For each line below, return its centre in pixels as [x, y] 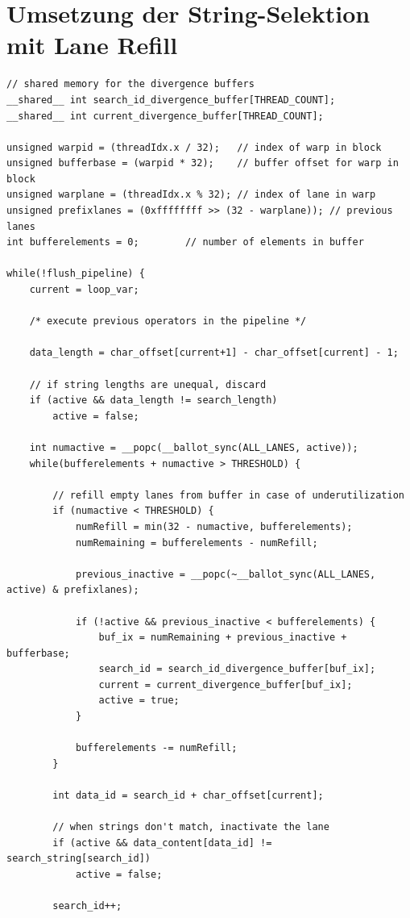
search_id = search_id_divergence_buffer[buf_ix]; [237, 669]
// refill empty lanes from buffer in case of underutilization [228, 495]
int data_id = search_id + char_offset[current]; [188, 796]
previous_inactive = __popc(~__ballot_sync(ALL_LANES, [226, 574]
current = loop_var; [84, 290]
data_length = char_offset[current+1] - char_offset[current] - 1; [214, 353]
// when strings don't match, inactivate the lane [191, 827]
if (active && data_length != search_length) [153, 401]
